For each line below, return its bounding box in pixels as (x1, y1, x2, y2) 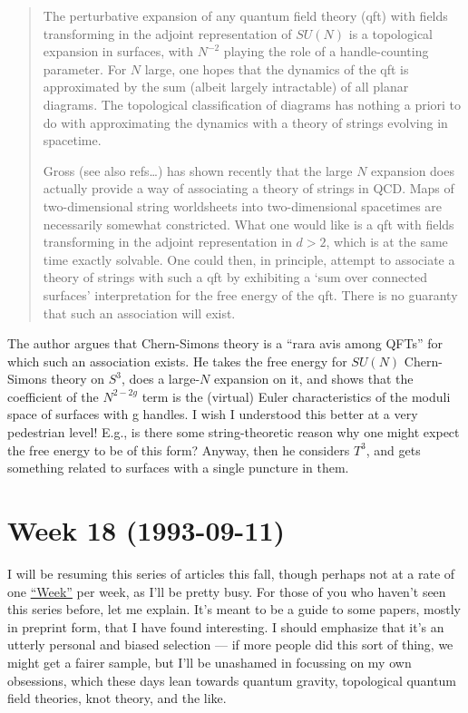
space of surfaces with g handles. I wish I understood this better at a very (7, 405, 418, 424)
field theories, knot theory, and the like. (7, 689, 227, 708)
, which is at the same (326, 232, 448, 251)
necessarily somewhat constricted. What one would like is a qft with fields (43, 214, 454, 233)
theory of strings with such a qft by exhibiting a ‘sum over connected (43, 268, 427, 287)
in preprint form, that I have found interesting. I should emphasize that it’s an (7, 617, 444, 636)
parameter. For (43, 59, 127, 78)
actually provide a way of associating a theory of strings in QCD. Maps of (43, 179, 454, 198)
